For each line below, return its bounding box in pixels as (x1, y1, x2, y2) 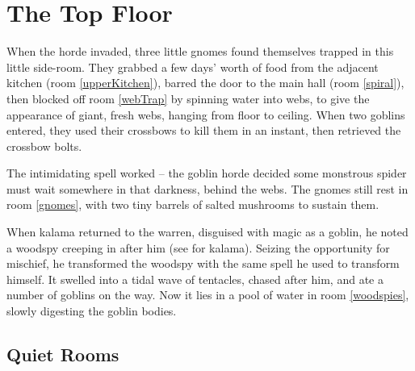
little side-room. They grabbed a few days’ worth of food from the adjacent (6, 58, 379, 75)
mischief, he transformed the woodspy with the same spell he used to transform (6, 255, 400, 272)
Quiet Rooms (6, 342, 119, 367)
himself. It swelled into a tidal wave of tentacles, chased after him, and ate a (6, 270, 384, 287)
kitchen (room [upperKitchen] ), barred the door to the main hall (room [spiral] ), (6, 74, 405, 91)
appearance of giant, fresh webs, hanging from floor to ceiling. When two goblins (6, 106, 405, 123)
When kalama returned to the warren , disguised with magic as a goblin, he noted (6, 223, 409, 240)
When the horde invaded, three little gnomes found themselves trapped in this (6, 43, 394, 60)
